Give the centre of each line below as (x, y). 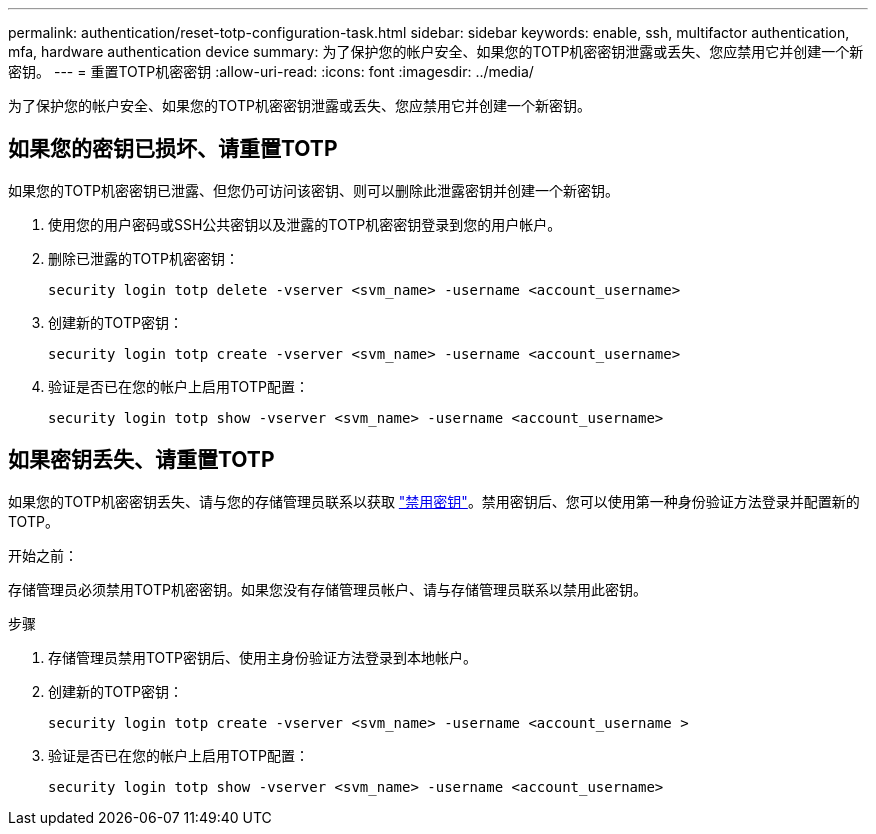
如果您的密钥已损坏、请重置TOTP (173, 149)
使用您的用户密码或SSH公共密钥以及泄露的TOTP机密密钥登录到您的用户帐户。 (305, 224)
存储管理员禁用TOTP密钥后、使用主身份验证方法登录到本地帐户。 (262, 657)
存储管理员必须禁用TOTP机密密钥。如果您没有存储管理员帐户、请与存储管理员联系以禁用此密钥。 (327, 589)
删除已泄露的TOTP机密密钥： (143, 258)
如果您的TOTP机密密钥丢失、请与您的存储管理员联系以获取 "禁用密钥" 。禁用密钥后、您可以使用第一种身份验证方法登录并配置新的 (434, 501)
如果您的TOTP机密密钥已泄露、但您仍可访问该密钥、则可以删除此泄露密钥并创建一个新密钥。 (313, 190)
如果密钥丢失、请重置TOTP (141, 460)
